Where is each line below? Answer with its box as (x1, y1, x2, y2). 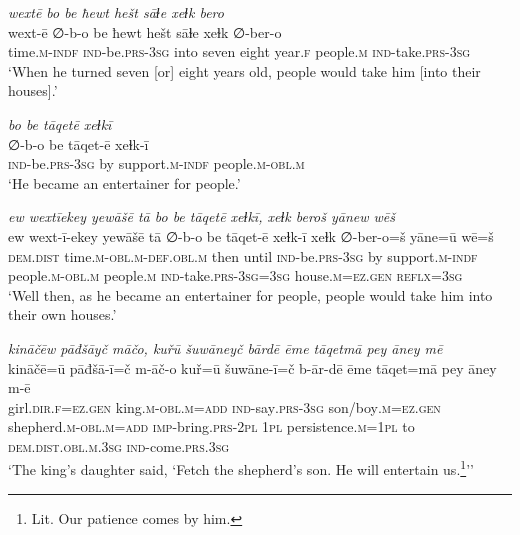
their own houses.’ (8, 304, 117, 325)
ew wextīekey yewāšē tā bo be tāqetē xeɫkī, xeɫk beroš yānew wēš (8, 206, 396, 227)
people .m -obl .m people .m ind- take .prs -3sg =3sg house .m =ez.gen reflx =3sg (8, 265, 463, 286)
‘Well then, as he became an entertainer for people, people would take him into (8, 284, 493, 305)
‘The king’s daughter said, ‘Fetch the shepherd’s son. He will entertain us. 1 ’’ (8, 456, 474, 480)
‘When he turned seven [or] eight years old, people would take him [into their (8, 60, 481, 81)
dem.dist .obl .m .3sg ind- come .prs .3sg (8, 435, 230, 456)
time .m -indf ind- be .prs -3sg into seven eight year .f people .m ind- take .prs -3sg (8, 41, 471, 62)
